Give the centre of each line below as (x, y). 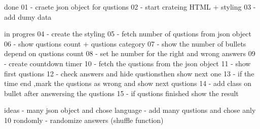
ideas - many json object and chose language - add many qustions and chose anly (130, 110)
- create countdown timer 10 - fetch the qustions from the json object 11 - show (127, 63)
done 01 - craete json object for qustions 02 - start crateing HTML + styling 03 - (130, 7)
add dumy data (28, 16)
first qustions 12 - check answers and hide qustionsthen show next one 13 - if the (129, 73)
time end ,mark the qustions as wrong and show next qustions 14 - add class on (128, 83)
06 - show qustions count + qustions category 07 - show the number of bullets (125, 43)
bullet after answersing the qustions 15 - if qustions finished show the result (121, 93)
